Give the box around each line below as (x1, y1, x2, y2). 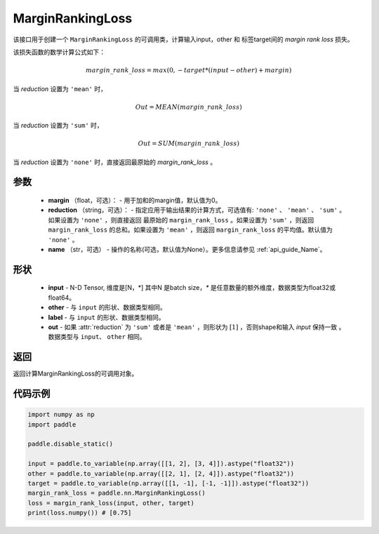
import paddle (27, 420, 77, 428)
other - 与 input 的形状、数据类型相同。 (48, 303, 166, 312)
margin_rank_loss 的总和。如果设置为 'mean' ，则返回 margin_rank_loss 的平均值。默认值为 (48, 225, 333, 234)
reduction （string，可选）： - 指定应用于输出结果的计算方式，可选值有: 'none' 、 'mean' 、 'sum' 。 (48, 206, 346, 214)
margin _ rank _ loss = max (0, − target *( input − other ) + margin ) (85, 67, 292, 74)
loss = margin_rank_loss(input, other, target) (27, 499, 194, 507)
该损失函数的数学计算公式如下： (13, 48, 105, 56)
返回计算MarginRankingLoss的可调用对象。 (13, 369, 138, 378)
